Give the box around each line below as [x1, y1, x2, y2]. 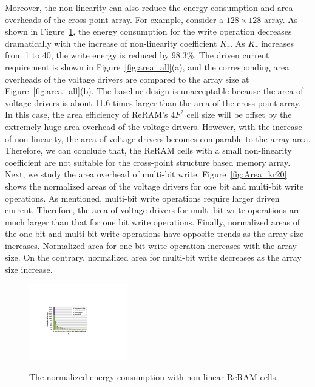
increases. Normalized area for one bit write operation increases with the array [5, 239, 297, 252]
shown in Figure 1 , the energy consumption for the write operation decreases [5, 25, 292, 38]
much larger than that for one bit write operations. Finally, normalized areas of [5, 215, 300, 228]
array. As [263, 13, 298, 26]
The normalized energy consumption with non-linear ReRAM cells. [29, 370, 279, 383]
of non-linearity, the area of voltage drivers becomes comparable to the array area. [5, 132, 311, 145]
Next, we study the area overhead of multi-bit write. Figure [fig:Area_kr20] [5, 168, 287, 180]
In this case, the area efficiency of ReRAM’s [5, 108, 168, 121]
